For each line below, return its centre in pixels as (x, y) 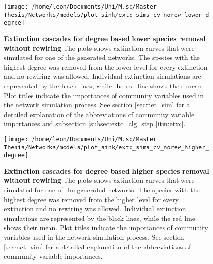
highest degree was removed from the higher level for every (91, 199)
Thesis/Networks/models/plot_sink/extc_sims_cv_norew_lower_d (106, 15)
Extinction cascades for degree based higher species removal (106, 170)
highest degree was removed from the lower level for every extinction (106, 66)
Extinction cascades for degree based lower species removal (105, 38)
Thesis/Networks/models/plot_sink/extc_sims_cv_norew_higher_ (106, 147)
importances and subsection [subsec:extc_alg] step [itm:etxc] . (95, 124)
